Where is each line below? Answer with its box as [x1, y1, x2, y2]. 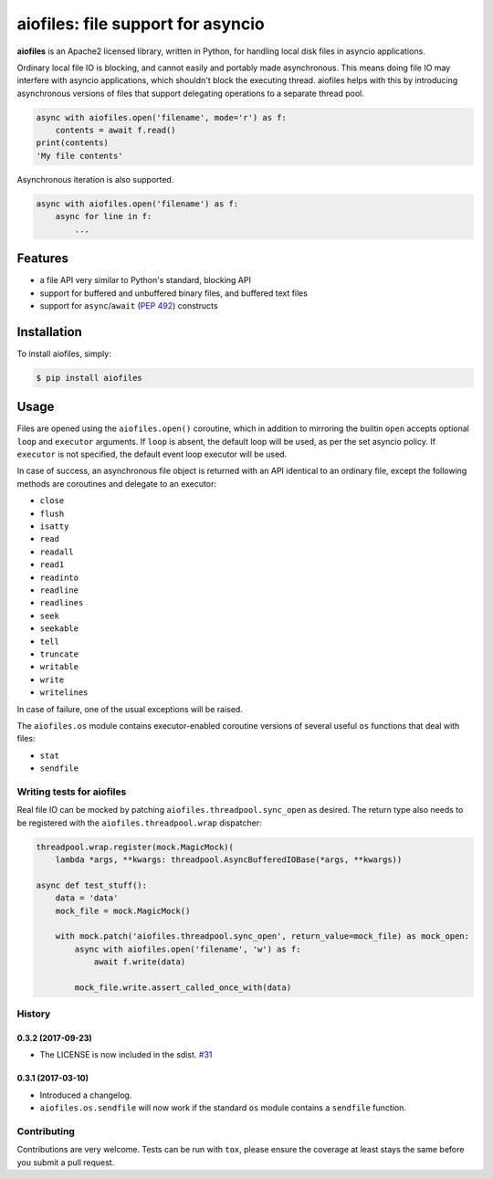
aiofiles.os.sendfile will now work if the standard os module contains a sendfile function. [39, 1102, 406, 1113]
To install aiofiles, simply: [16, 348, 111, 359]
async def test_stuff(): [36, 879, 148, 890]
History [16, 1007, 51, 1020]
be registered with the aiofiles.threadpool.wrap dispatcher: [16, 817, 262, 828]
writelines [39, 688, 89, 698]
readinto [39, 572, 79, 583]
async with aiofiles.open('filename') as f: [36, 198, 239, 209]
